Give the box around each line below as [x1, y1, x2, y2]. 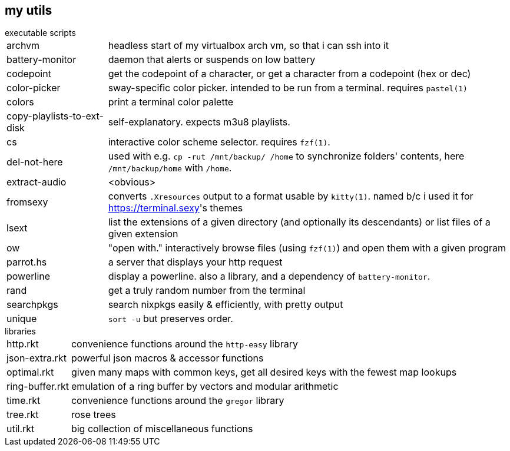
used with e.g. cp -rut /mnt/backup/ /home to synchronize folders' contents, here [108, 150, 465, 163]
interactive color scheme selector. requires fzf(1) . [108, 136, 330, 148]
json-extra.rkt [6, 352, 67, 364]
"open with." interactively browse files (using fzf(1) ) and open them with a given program [108, 242, 506, 254]
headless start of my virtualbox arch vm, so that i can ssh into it [108, 39, 389, 52]
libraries [5, 326, 36, 337]
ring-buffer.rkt [6, 380, 69, 393]
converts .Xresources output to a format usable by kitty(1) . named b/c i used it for [108, 190, 473, 203]
